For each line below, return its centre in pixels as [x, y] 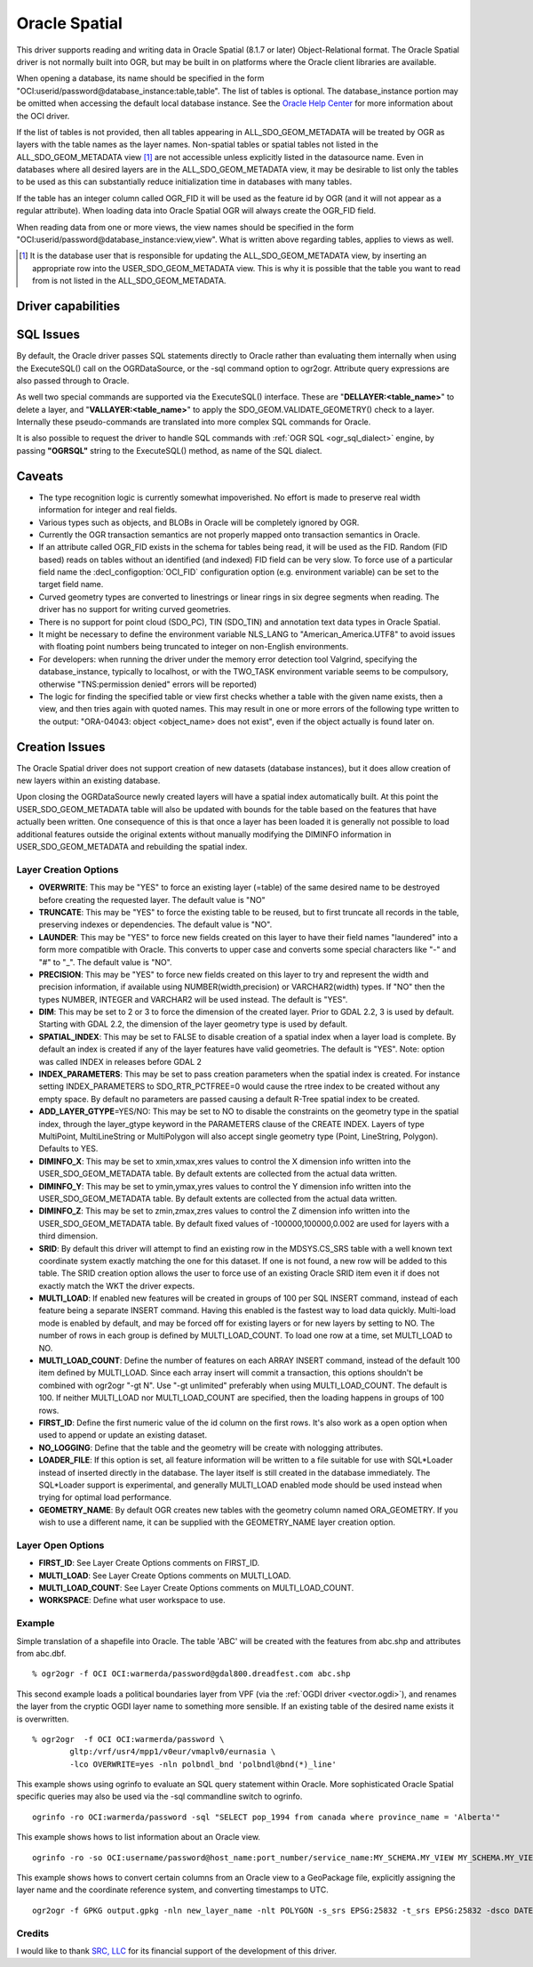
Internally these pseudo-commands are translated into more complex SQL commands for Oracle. [194, 422]
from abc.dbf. [41, 1653]
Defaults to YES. [68, 1149]
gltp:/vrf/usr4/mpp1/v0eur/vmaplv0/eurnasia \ [173, 1752]
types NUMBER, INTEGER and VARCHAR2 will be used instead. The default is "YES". [193, 999]
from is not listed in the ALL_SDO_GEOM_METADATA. [129, 281]
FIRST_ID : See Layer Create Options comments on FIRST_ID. [149, 1563]
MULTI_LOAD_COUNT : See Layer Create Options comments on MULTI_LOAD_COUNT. [196, 1588]
